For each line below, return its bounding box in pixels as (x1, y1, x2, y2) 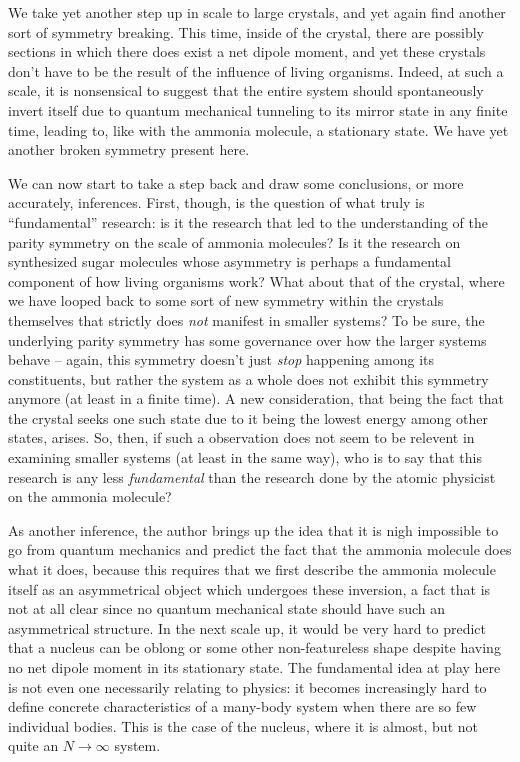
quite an (8, 735, 59, 756)
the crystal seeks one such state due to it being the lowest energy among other (8, 407, 489, 428)
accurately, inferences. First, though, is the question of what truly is (8, 192, 425, 213)
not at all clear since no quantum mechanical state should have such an (8, 598, 446, 619)
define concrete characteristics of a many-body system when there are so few (8, 696, 477, 717)
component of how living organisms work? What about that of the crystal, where (8, 270, 505, 291)
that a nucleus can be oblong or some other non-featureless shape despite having (8, 637, 501, 658)
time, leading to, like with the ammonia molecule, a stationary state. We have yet (8, 119, 509, 140)
